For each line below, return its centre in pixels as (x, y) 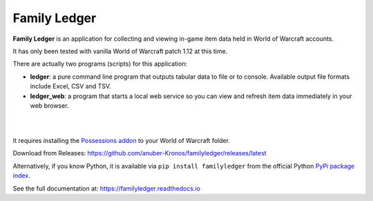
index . (21, 175)
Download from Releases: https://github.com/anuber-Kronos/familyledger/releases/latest (140, 153)
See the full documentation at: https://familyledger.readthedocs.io (106, 188)
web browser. (49, 105)
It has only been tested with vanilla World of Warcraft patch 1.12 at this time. (120, 51)
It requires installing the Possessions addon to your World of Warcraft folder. (122, 141)
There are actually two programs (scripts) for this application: (100, 64)
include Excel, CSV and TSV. (71, 86)
